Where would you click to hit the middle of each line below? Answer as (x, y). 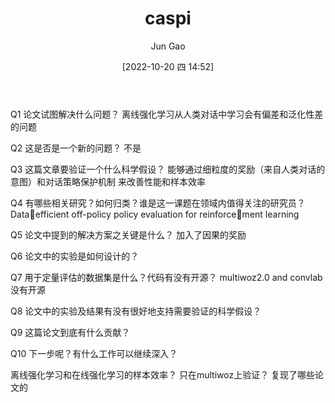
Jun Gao (168, 46)
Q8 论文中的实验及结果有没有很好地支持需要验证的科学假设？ (136, 311)
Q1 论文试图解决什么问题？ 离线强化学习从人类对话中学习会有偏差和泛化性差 (167, 114)
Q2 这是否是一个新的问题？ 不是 (76, 148)
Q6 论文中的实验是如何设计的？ (75, 256)
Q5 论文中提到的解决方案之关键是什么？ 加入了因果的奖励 (128, 234)
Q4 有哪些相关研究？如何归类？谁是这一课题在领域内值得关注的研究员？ (158, 203)
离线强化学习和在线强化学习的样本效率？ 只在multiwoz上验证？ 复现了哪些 (163, 374)
